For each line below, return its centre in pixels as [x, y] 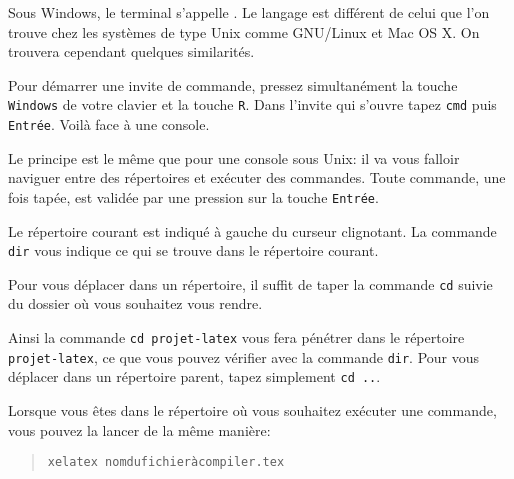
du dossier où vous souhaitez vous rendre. [135, 303]
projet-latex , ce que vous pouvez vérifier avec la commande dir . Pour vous [244, 356]
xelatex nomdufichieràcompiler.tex [166, 462]
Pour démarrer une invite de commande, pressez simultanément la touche [233, 84]
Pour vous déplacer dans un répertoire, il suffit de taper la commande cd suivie [250, 283]
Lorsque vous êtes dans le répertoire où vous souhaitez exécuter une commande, [252, 410]
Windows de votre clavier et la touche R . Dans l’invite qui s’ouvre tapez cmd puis [252, 104]
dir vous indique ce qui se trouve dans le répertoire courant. [193, 250]
